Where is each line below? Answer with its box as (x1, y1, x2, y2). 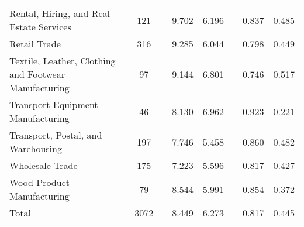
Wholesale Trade (9, 159, 78, 172)
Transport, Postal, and (9, 128, 102, 142)
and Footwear (9, 67, 65, 81)
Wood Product (9, 176, 70, 189)
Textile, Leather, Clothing (9, 54, 116, 67)
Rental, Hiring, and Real (9, 6, 110, 20)
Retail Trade (9, 37, 61, 50)
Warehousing (9, 142, 62, 155)
